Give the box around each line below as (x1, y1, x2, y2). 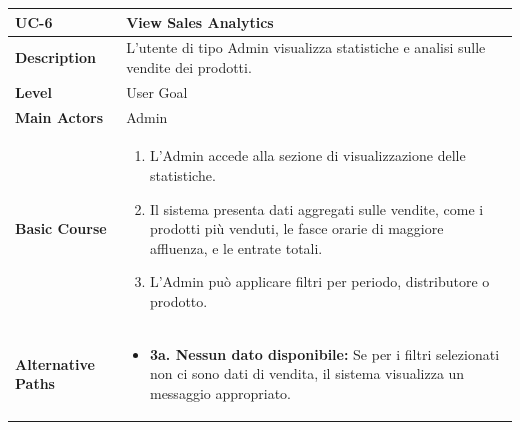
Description (15, 47, 97, 68)
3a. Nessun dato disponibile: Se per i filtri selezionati (149, 343, 500, 364)
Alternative (15, 353, 95, 374)
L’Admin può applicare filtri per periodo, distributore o (149, 271, 490, 292)
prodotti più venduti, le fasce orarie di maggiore (149, 218, 444, 239)
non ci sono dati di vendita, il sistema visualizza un (149, 363, 465, 384)
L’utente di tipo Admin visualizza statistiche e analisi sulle (126, 37, 486, 58)
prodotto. (149, 291, 208, 312)
